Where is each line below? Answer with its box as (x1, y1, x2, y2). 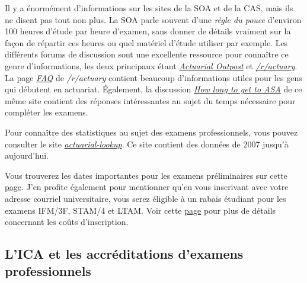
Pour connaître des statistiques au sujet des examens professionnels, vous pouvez (5, 126, 298, 138)
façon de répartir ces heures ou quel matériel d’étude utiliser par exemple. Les (5, 36, 288, 49)
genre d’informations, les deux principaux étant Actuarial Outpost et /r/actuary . (5, 59, 298, 72)
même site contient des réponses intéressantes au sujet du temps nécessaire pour (5, 94, 296, 107)
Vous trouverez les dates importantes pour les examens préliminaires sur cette (5, 169, 287, 181)
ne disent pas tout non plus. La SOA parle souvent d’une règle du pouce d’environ (5, 13, 302, 25)
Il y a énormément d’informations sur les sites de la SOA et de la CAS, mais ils (5, 2, 293, 14)
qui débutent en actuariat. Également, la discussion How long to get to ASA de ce (5, 83, 302, 95)
